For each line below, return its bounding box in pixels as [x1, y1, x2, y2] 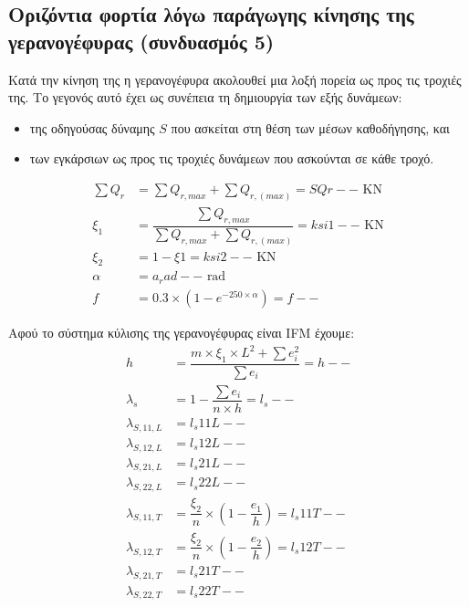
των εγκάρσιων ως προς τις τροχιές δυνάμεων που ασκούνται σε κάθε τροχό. [29, 149, 434, 168]
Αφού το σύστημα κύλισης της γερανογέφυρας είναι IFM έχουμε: [8, 322, 355, 341]
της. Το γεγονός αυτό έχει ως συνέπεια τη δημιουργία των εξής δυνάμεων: [8, 88, 402, 107]
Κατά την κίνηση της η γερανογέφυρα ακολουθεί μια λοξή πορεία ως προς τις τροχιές [8, 69, 462, 89]
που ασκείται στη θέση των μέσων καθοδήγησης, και [171, 118, 450, 137]
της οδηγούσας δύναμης [29, 118, 155, 137]
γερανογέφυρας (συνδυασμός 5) [8, 26, 275, 55]
